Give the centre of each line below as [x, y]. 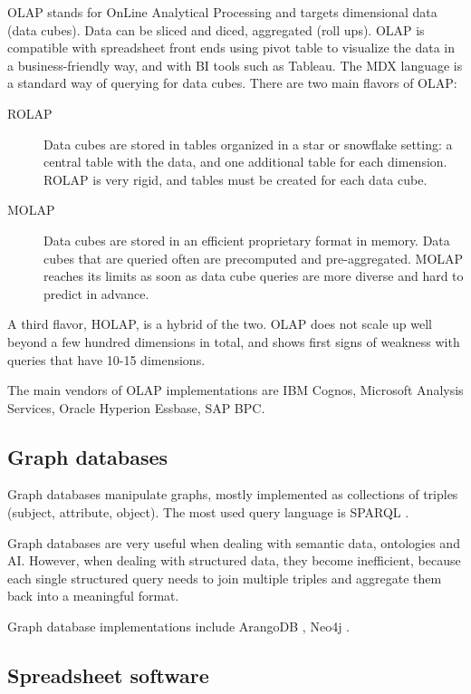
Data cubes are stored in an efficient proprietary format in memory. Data [247, 240]
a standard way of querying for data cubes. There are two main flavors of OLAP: [232, 83]
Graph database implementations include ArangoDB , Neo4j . [178, 627]
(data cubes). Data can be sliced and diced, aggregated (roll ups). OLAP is [216, 29]
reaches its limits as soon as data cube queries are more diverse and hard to [254, 276]
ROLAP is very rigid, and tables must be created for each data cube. [235, 179]
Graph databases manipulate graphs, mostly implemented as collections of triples [233, 494]
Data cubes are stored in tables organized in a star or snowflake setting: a [248, 144]
